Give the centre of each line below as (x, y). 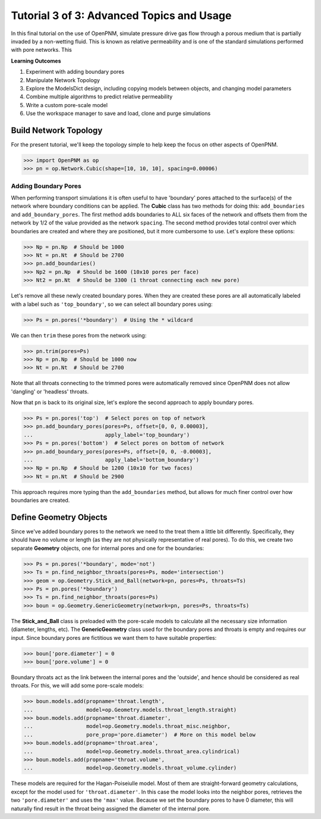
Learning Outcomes (36, 61)
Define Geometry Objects (59, 517)
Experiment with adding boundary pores (75, 72)
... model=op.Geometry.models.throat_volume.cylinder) (130, 768)
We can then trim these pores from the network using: (79, 335)
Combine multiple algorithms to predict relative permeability (99, 97)
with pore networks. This (42, 50)
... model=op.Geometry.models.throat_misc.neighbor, (127, 726)
